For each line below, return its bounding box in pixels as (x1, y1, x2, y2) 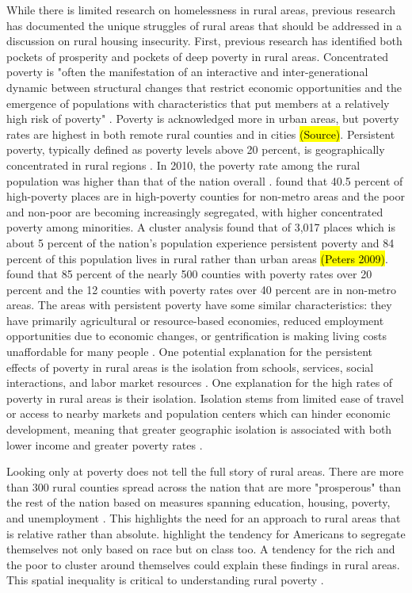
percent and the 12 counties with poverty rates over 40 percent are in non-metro (6, 281, 396, 297)
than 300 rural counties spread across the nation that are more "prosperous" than (6, 478, 402, 495)
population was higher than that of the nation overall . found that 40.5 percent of (6, 172, 403, 189)
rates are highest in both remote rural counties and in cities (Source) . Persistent (6, 125, 395, 142)
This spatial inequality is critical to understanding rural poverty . (6, 572, 324, 588)
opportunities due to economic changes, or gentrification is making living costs (6, 327, 387, 344)
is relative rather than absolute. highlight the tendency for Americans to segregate (6, 525, 406, 541)
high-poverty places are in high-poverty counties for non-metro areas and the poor (6, 188, 405, 205)
